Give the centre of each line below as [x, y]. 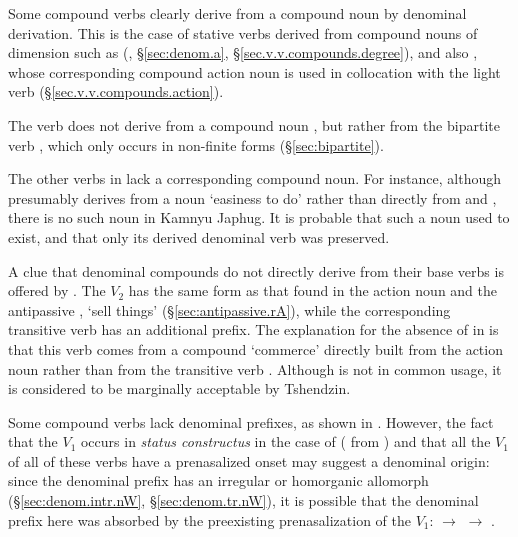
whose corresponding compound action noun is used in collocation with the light [254, 71]
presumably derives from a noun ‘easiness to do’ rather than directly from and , [252, 197]
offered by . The [57, 290]
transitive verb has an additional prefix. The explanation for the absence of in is [253, 329]
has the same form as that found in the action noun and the [313, 290]
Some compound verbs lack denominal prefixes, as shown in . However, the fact [251, 421]
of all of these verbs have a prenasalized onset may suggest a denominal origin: [249, 460]
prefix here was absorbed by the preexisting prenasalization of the [210, 519]
